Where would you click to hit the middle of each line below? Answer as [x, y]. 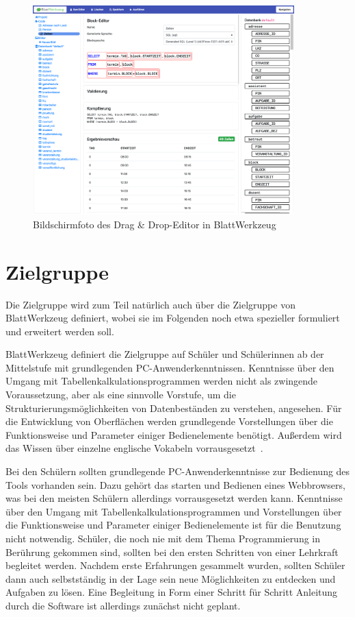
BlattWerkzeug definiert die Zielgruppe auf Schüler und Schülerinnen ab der [165, 354]
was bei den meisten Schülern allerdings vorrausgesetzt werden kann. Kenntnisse [174, 498]
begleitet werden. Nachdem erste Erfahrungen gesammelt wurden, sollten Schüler [175, 565]
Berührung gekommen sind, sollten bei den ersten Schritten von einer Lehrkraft [172, 552]
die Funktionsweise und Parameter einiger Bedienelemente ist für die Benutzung [173, 525]
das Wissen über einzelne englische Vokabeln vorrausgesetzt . [134, 448]
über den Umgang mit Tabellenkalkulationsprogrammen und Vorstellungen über [174, 511]
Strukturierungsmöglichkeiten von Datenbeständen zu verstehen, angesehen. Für [174, 408]
